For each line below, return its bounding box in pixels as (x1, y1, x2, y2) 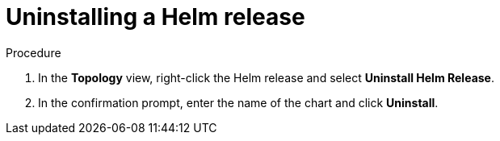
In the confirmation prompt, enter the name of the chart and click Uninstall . (38, 95, 439, 110)
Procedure (6, 45, 61, 60)
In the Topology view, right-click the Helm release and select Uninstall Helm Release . (38, 70, 494, 85)
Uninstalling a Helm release (6, 3, 305, 31)
